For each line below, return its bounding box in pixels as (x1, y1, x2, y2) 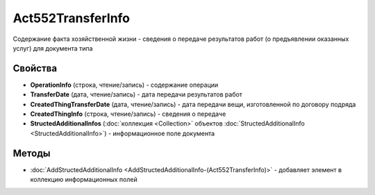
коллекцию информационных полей (30, 176, 138, 184)
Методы (12, 147, 51, 159)
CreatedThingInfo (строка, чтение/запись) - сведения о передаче (30, 110, 226, 118)
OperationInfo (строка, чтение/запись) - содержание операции (30, 80, 219, 89)
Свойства (12, 62, 58, 74)
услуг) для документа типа (12, 44, 93, 52)
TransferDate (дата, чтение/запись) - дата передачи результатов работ (30, 90, 243, 99)
